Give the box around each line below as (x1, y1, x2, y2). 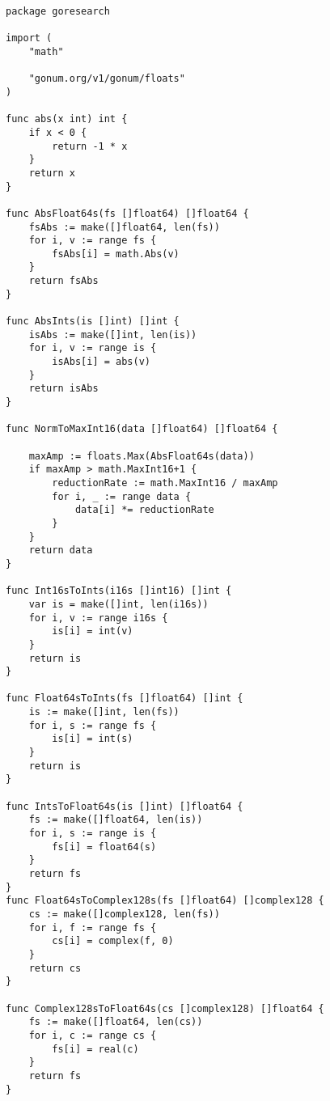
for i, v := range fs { (28, 235, 157, 247)
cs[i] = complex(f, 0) (52, 935, 174, 947)
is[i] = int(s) (52, 733, 133, 745)
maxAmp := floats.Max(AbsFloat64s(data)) (28, 450, 255, 462)
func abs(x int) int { (6, 113, 128, 125)
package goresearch (6, 6, 110, 17)
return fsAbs (28, 275, 99, 287)
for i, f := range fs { (28, 921, 157, 934)
